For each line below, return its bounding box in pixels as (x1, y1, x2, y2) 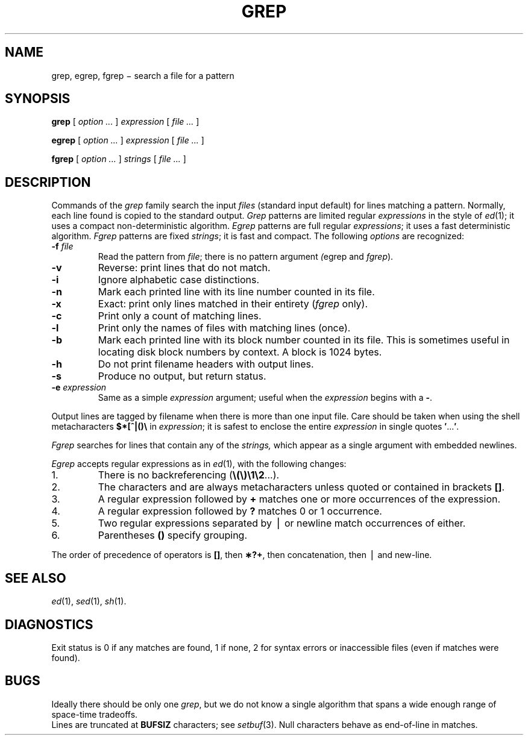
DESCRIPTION (5, 174, 91, 190)
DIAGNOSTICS (5, 616, 93, 632)
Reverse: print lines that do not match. (98, 262, 271, 274)
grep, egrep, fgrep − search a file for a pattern (51, 70, 234, 81)
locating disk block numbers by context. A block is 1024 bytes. (98, 346, 382, 359)
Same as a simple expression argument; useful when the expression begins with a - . (98, 392, 433, 403)
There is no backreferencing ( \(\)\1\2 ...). (98, 469, 280, 481)
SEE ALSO (5, 570, 66, 586)
